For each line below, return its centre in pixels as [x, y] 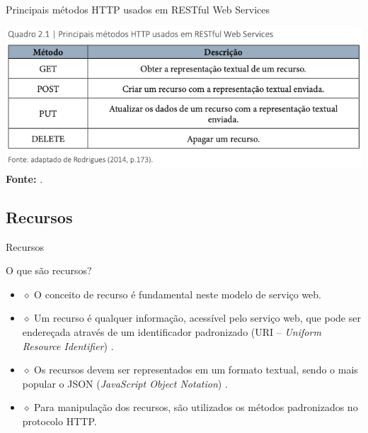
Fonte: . [24, 178]
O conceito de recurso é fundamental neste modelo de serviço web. [178, 294]
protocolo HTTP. [59, 421]
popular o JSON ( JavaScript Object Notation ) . [125, 383]
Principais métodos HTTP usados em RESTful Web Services [138, 9]
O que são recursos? [49, 270]
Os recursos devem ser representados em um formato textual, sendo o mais [196, 370]
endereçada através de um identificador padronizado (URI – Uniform [172, 331]
